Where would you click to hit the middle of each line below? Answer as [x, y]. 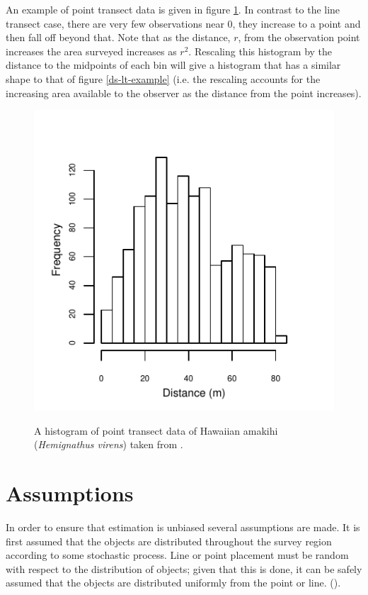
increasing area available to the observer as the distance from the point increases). [184, 93]
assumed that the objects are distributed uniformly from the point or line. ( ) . [173, 583]
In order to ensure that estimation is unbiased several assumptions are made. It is [183, 527]
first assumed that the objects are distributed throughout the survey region [169, 541]
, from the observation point [299, 37]
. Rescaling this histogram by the [260, 51]
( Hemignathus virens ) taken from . [109, 444]
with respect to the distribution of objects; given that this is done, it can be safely [184, 568]
